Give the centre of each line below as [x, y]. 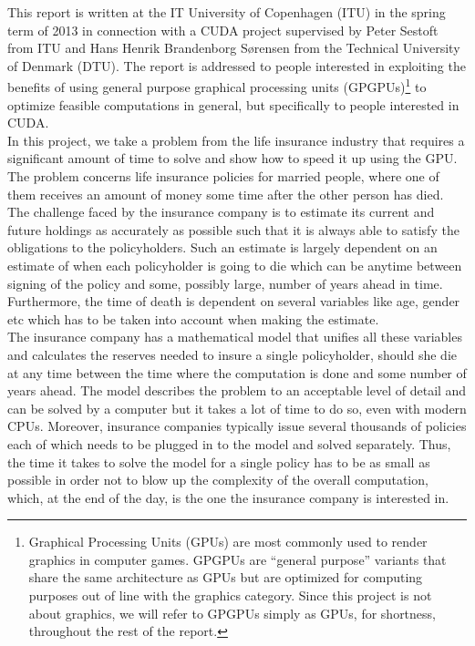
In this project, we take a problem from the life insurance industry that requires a [236, 140]
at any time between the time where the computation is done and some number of [237, 372]
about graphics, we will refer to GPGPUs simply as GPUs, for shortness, [232, 613]
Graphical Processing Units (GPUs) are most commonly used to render [228, 542]
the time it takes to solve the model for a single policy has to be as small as [219, 461]
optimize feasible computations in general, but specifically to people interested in [233, 104]
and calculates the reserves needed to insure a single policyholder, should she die [232, 354]
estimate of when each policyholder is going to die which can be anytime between [235, 265]
